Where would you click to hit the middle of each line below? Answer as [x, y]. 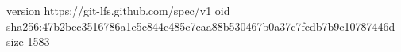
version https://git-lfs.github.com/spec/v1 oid [118, 10]
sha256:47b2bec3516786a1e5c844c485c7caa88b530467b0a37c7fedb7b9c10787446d [201, 26]
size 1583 [28, 41]
